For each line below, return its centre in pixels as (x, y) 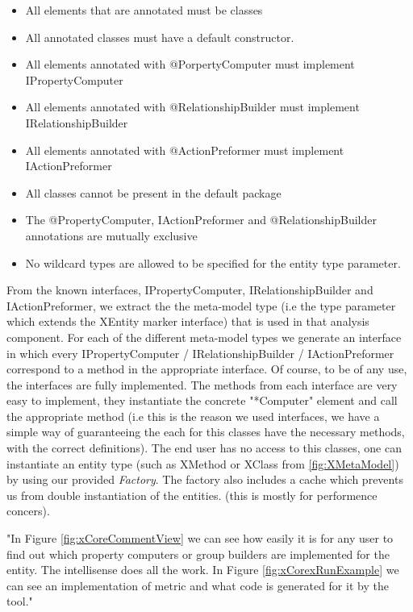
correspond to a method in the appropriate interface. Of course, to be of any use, (207, 369)
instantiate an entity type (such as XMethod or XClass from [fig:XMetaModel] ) (203, 463)
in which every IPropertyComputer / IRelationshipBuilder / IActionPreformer (200, 353)
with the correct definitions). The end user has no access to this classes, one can (204, 448)
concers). (28, 511)
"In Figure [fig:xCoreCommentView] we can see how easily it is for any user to (200, 538)
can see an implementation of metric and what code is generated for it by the (198, 585)
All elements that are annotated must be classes (144, 10)
